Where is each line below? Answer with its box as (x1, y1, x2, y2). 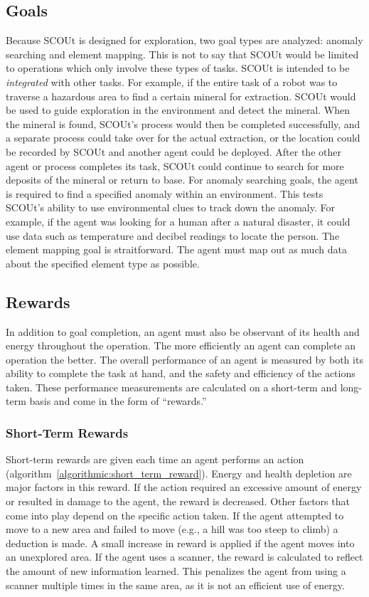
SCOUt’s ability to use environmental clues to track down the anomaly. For (6, 200, 335, 215)
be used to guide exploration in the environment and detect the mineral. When (6, 102, 350, 117)
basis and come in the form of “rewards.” (29, 393, 207, 408)
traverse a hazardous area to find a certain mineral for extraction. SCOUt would (6, 88, 356, 103)
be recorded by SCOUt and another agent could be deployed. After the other (6, 144, 341, 159)
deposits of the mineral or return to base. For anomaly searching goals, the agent (6, 172, 358, 187)
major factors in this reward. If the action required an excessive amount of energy (6, 480, 362, 495)
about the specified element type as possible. (6, 255, 200, 270)
